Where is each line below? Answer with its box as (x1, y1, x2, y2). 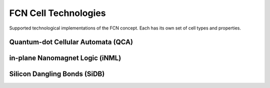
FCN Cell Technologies (9, 7, 106, 18)
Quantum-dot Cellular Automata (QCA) (9, 38, 133, 46)
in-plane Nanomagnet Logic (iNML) (9, 54, 121, 62)
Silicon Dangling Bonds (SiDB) (9, 70, 105, 78)
